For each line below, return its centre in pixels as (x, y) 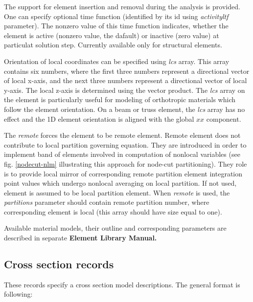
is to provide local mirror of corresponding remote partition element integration (123, 173)
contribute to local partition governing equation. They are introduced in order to (125, 144)
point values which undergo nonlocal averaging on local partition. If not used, (120, 183)
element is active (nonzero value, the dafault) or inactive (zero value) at (112, 35)
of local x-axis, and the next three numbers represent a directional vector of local (126, 80)
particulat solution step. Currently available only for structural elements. (113, 45)
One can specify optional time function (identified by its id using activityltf (116, 16)
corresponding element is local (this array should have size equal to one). (113, 211)
